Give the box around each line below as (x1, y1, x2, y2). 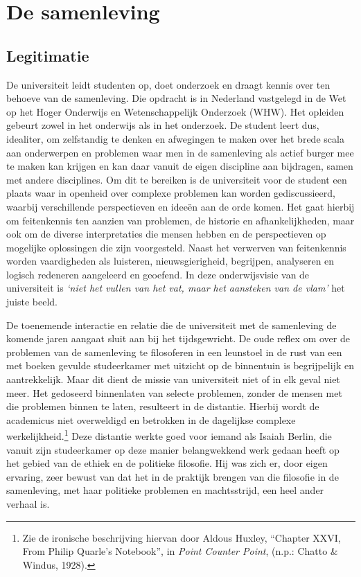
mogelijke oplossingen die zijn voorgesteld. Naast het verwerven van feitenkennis (6, 240, 346, 254)
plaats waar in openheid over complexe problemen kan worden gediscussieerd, (6, 186, 335, 200)
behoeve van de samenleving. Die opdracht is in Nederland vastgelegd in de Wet (6, 91, 346, 105)
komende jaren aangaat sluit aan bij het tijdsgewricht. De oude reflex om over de (6, 331, 350, 346)
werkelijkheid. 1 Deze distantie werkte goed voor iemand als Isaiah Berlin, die (6, 427, 332, 443)
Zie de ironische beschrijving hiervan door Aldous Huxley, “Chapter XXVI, (22, 530, 341, 544)
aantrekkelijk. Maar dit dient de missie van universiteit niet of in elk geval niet (6, 372, 340, 387)
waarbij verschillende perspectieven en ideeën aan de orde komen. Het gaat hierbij (6, 199, 355, 213)
